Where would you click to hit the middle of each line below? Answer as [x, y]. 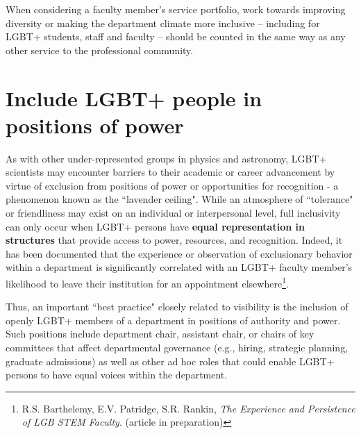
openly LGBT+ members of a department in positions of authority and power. [173, 320]
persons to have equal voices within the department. [117, 375]
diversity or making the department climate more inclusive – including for [163, 23]
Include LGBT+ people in [134, 98]
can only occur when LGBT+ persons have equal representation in [155, 226]
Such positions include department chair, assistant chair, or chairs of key [160, 334]
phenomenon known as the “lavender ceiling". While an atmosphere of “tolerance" [179, 199]
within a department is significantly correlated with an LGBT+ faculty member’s [179, 267]
